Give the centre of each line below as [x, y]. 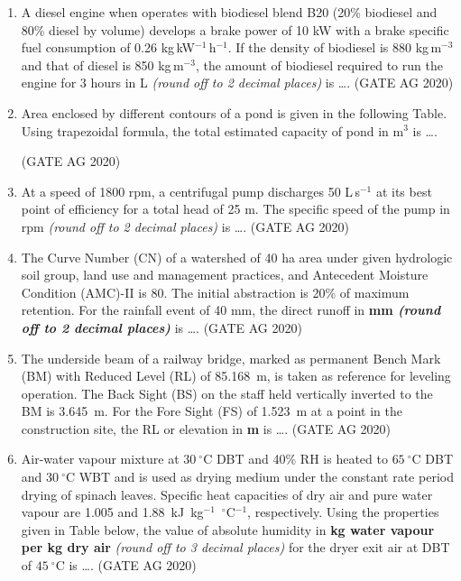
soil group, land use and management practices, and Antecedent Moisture [225, 275]
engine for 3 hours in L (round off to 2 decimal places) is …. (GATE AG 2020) [237, 83]
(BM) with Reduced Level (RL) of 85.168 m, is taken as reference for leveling [236, 376]
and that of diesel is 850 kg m [102, 65]
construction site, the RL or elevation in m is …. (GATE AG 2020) [206, 428]
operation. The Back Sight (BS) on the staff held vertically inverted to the [227, 393]
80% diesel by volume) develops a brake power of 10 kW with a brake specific [235, 29]
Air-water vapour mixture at [100, 459]
